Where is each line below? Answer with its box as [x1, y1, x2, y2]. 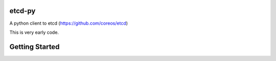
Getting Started [9, 42, 60, 51]
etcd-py [9, 7, 36, 15]
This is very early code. [9, 29, 59, 35]
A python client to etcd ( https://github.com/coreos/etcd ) [9, 20, 128, 26]
